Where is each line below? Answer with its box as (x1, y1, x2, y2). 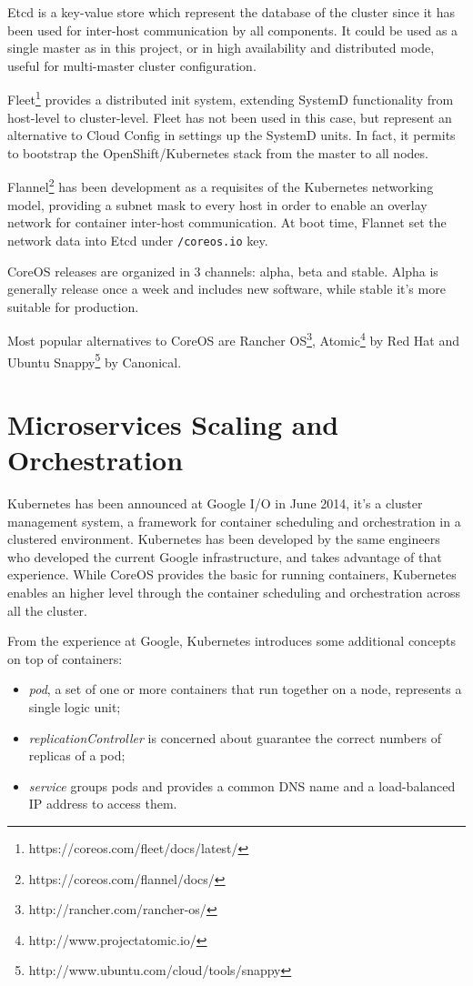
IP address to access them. (28, 794, 177, 813)
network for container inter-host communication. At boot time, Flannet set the (7, 213, 447, 232)
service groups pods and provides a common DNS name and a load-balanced (28, 776, 456, 795)
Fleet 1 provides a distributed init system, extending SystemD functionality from (7, 87, 454, 109)
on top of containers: (7, 649, 123, 668)
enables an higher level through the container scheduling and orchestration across (7, 583, 461, 602)
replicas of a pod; (28, 746, 126, 765)
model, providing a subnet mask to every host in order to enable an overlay (7, 195, 428, 214)
